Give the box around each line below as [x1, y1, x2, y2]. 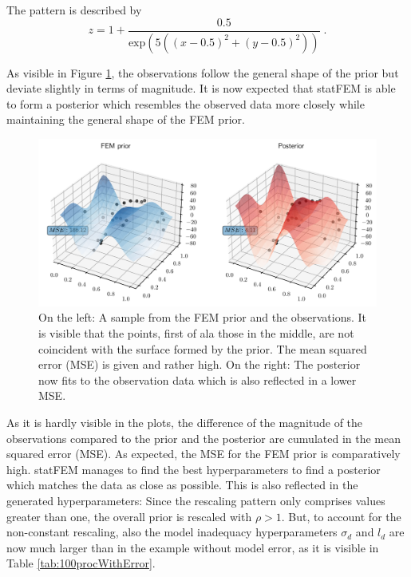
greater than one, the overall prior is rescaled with [6, 508, 252, 524]
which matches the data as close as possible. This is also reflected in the [6, 476, 358, 493]
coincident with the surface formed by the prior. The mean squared [38, 340, 367, 357]
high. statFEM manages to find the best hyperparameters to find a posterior [6, 460, 381, 477]
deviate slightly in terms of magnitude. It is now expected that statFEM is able [6, 80, 396, 97]
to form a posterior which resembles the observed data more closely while [6, 95, 365, 112]
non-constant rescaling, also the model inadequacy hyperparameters [6, 524, 338, 540]
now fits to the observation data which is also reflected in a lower [38, 371, 357, 388]
